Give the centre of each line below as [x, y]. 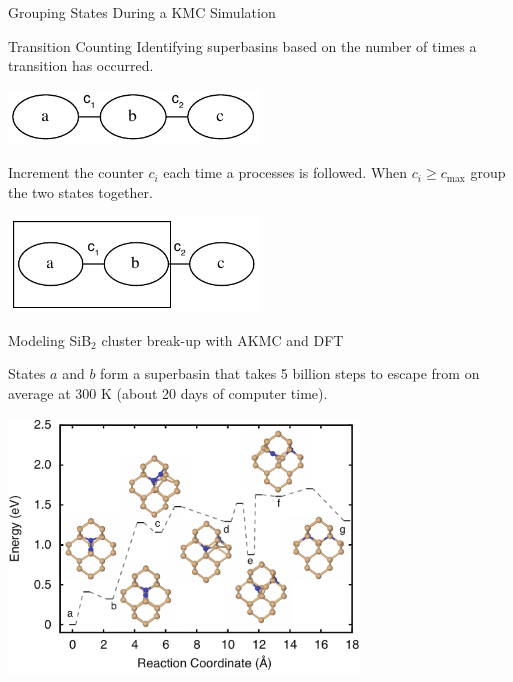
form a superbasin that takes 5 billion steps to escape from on [290, 373]
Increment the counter [76, 172]
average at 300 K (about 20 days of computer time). [168, 392]
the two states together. [80, 191]
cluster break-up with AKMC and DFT [222, 339]
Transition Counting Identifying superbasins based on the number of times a [242, 45]
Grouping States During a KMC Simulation [142, 12]
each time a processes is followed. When [285, 172]
